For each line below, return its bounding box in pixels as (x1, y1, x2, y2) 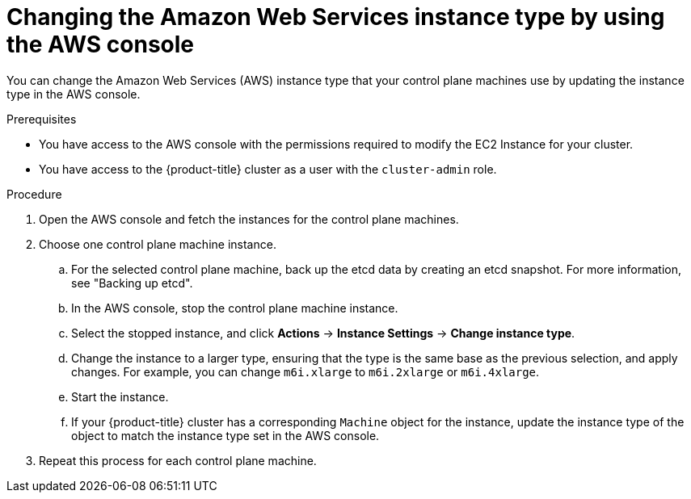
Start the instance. (71, 389, 169, 404)
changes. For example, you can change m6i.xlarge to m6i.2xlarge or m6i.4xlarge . (71, 364, 540, 379)
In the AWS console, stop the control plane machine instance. (71, 300, 398, 315)
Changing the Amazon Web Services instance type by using (6, 3, 665, 31)
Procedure (6, 187, 62, 201)
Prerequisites (6, 111, 77, 126)
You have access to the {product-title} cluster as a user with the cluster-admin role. (39, 161, 497, 176)
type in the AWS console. (6, 86, 141, 101)
